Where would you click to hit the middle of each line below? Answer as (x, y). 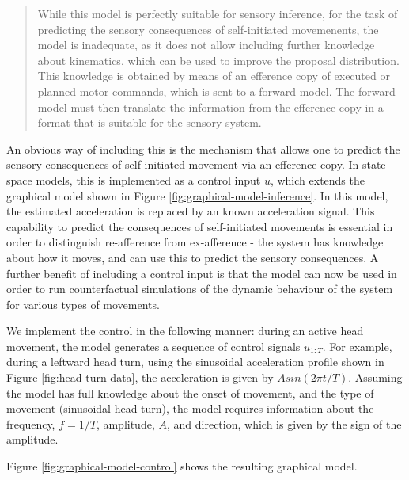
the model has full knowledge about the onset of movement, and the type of (190, 392)
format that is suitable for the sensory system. (150, 122)
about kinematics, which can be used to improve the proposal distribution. (218, 60)
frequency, (31, 423)
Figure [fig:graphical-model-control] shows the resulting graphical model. (182, 466)
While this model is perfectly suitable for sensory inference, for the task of (218, 13)
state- (376, 164)
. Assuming (375, 377)
